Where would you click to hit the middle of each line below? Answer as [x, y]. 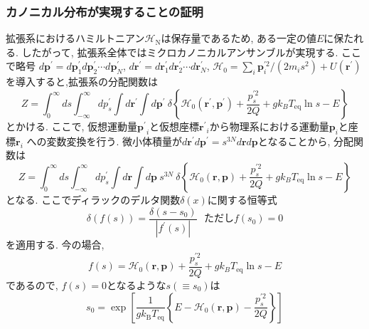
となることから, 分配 [305, 141]
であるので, [32, 284]
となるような [137, 284]
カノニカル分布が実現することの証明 [105, 11]
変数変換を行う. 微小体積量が [114, 141]
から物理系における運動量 [269, 126]
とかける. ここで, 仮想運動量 [72, 126]
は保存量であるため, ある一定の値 [239, 38]
